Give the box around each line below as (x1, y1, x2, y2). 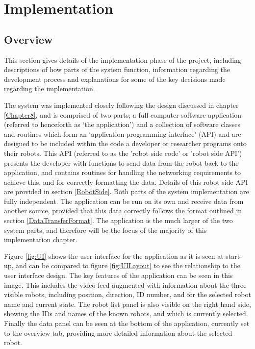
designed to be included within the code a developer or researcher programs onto (4, 138, 247, 149)
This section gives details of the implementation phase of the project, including (4, 54, 241, 65)
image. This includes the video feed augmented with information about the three (4, 279, 247, 290)
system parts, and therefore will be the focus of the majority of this (4, 224, 207, 235)
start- (226, 250, 242, 261)
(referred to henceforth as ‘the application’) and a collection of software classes (4, 119, 241, 129)
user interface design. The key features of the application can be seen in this (4, 270, 233, 280)
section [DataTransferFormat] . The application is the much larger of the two (4, 215, 233, 225)
